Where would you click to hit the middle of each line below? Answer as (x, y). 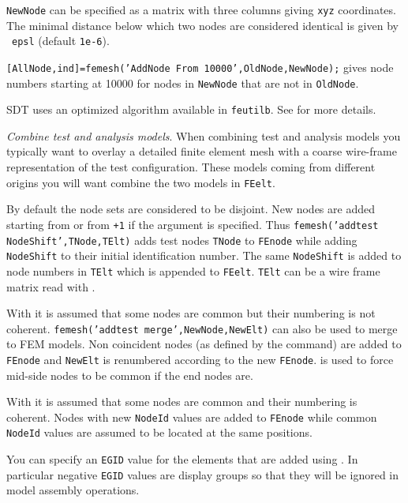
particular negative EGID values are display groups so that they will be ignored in (203, 474)
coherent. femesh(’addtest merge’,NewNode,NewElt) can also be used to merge (202, 328)
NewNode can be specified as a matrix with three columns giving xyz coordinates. (201, 9)
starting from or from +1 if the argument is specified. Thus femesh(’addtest (193, 224)
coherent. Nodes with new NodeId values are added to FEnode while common (192, 417)
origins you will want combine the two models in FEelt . (141, 182)
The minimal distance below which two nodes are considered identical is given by (202, 25)
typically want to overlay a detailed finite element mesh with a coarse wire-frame (202, 151)
